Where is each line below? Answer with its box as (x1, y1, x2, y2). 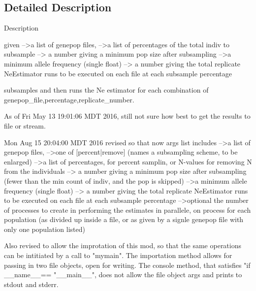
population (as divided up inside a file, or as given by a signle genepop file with (4, 214, 244, 225)
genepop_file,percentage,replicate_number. (4, 94, 134, 104)
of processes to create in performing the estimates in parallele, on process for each (4, 204, 251, 215)
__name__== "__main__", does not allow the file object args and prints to (4, 269, 242, 280)
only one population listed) (4, 224, 86, 234)
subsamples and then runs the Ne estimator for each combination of (4, 85, 209, 95)
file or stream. (4, 120, 46, 130)
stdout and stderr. (4, 279, 59, 289)
